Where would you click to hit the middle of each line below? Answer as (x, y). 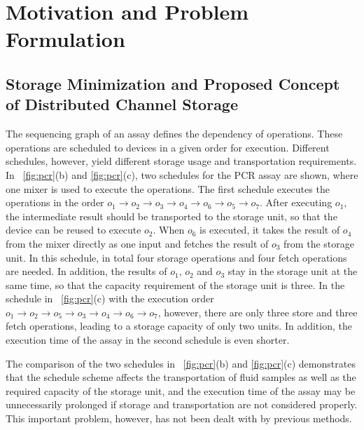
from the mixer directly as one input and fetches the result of (137, 243)
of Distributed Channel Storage (122, 104)
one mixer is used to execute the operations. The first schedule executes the (168, 188)
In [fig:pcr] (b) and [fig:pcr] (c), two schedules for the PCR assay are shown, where (182, 174)
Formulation (65, 39)
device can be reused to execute (73, 230)
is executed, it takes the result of (270, 230)
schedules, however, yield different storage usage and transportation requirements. (181, 161)
